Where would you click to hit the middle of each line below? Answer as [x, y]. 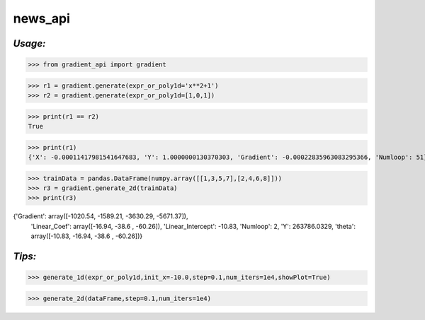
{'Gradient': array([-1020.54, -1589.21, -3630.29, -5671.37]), [101, 216]
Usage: [29, 43]
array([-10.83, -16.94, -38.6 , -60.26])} [87, 236]
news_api [42, 18]
